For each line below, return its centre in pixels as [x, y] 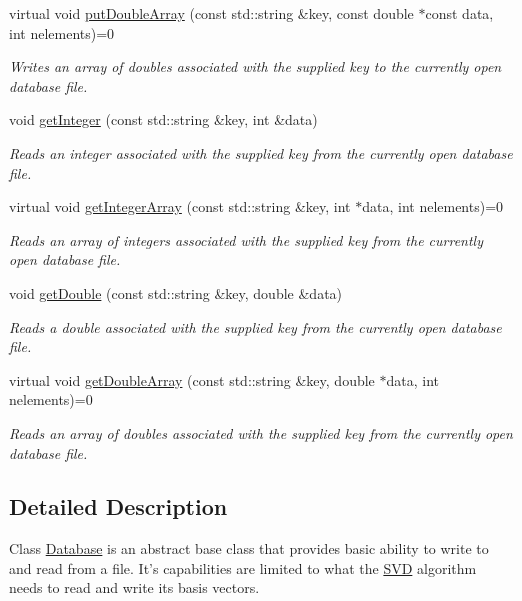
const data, [459, 13]
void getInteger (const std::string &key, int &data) [163, 119]
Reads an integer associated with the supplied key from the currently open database [261, 152]
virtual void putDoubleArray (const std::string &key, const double [211, 13]
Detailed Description [118, 506]
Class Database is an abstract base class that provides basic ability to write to [249, 548]
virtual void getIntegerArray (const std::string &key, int [180, 206]
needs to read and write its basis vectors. [134, 587]
